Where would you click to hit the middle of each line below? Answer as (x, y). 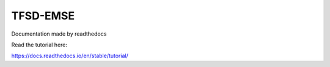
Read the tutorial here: (39, 45)
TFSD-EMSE (43, 16)
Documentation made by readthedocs (59, 34)
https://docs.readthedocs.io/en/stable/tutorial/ (70, 56)
